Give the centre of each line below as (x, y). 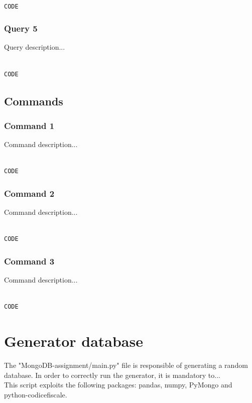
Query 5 (21, 28)
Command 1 (29, 125)
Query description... (35, 47)
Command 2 (29, 193)
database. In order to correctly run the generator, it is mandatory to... (112, 375)
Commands (34, 101)
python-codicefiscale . (36, 394)
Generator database (74, 341)
